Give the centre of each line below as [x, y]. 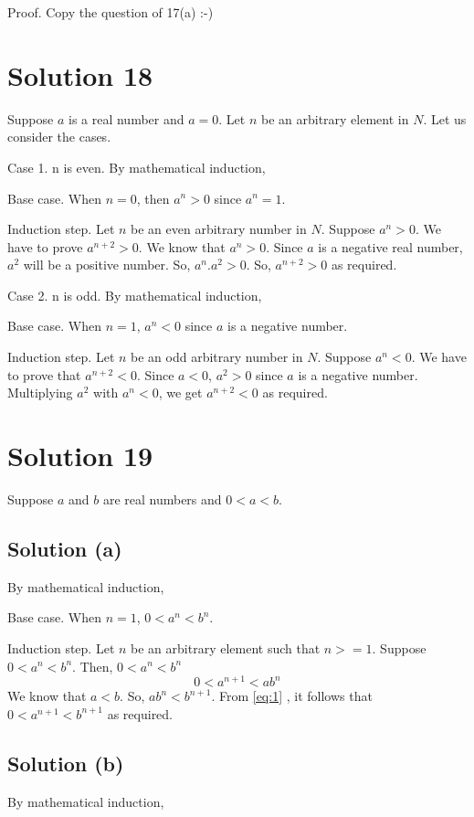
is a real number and [126, 118]
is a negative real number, [390, 246]
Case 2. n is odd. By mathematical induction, [135, 295]
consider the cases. [59, 137]
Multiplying [40, 393]
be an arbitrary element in [335, 118]
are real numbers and [162, 499]
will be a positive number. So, [107, 265]
